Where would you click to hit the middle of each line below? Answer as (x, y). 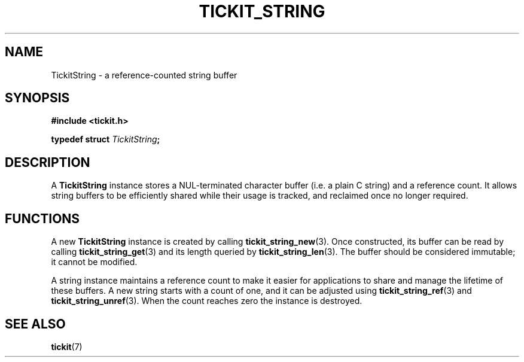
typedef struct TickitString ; (106, 139)
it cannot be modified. (94, 262)
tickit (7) (67, 346)
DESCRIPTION (48, 162)
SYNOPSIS (37, 98)
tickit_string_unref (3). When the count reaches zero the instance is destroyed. (207, 301)
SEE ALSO (35, 324)
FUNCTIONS (42, 218)
